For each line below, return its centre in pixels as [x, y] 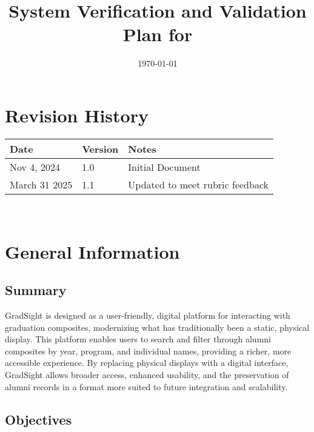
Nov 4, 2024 [35, 167]
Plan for [158, 34]
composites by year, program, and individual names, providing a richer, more [148, 351]
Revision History [77, 115]
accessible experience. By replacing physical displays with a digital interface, [147, 363]
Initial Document [164, 167]
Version [100, 148]
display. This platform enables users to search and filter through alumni [138, 339]
